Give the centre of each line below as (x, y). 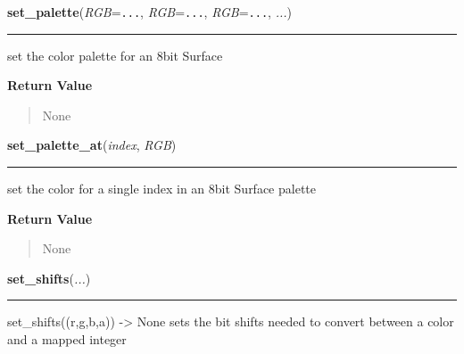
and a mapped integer (67, 339)
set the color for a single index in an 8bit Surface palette (162, 189)
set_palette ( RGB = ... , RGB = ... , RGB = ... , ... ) (149, 12)
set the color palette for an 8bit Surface (115, 55)
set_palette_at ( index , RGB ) (92, 145)
